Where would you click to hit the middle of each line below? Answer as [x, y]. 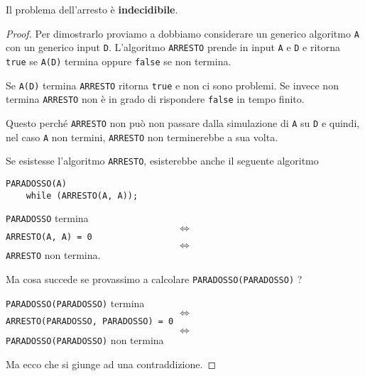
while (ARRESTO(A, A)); [82, 195]
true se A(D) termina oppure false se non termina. [119, 61]
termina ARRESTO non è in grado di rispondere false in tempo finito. [155, 99]
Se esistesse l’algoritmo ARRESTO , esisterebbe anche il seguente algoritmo [162, 161]
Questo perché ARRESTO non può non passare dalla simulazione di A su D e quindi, [183, 122]
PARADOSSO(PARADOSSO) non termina [85, 340]
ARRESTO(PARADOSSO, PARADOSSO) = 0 [90, 322]
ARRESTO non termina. [53, 255]
